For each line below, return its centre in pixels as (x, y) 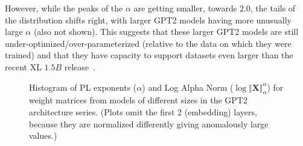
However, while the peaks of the (64, 8)
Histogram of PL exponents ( (83, 87)
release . (80, 66)
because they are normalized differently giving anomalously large (149, 123)
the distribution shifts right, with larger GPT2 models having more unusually (148, 20)
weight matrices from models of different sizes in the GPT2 (138, 100)
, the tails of (273, 8)
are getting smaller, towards (185, 8)
